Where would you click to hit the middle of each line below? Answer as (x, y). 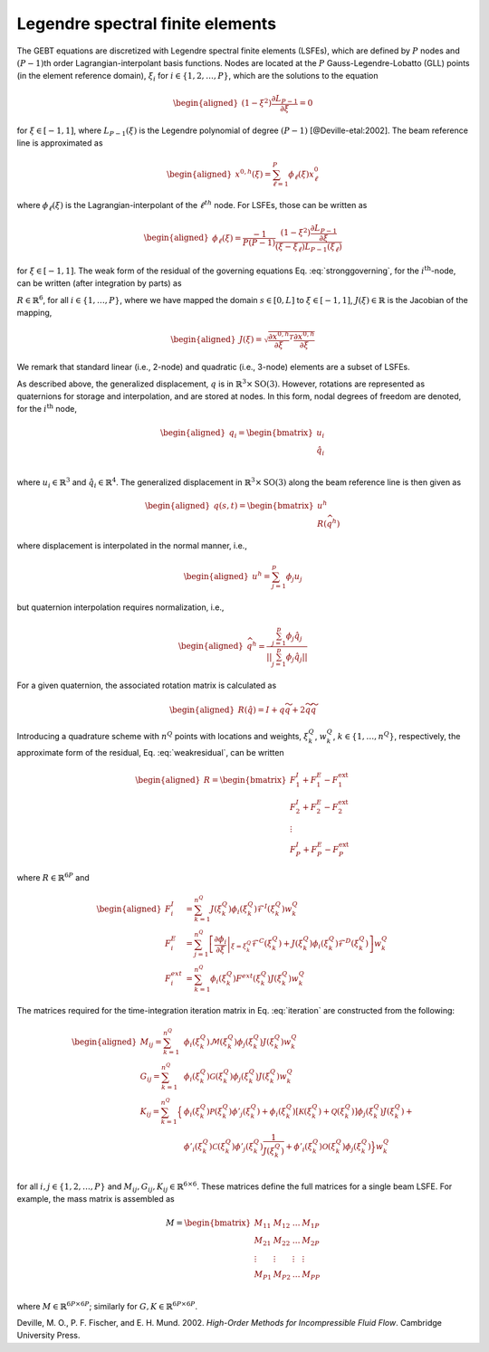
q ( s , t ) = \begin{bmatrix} (264, 506)
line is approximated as (60, 143)
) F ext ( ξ (247, 978)
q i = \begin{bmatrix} (271, 433)
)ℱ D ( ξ (347, 943)
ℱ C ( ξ (262, 943)
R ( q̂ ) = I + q (261, 709)
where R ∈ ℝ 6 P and (53, 876)
